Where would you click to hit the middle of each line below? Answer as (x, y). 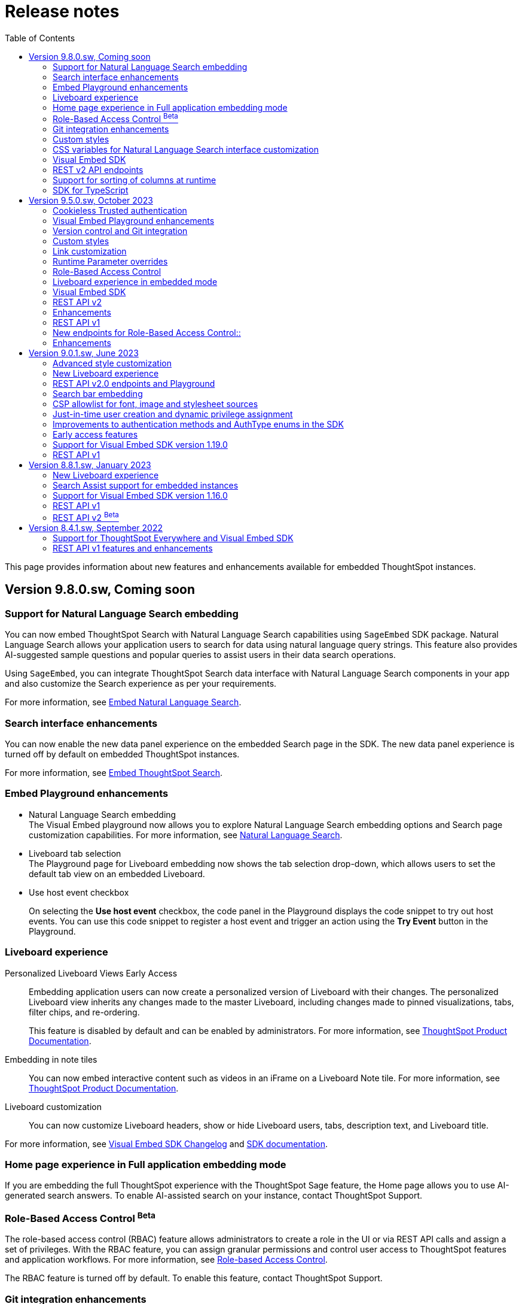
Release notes (62, 11)
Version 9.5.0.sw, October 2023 (91, 201)
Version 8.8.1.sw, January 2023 (90, 465)
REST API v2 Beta (86, 517)
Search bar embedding (98, 394)
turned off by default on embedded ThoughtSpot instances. (122, 754)
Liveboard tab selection (75, 853)
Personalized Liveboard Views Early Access (91, 973)
